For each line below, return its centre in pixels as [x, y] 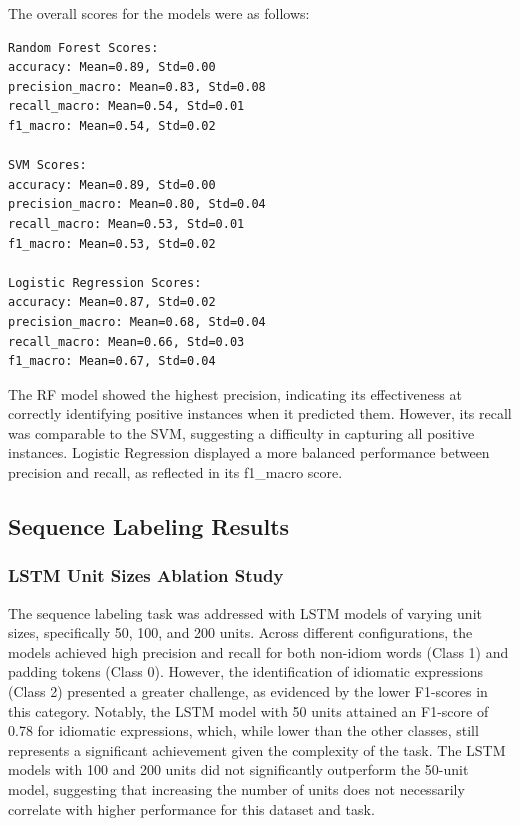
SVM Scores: [47, 165]
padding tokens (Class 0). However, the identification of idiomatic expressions [245, 671]
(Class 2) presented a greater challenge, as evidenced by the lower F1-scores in [248, 691]
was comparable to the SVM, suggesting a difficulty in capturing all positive [241, 432]
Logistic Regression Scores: [105, 282]
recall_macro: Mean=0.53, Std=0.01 [126, 223]
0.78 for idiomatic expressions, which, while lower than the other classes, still [243, 730]
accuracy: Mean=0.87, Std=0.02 [112, 302]
